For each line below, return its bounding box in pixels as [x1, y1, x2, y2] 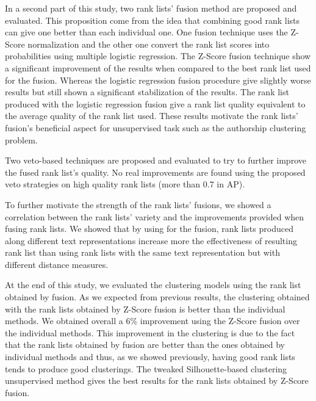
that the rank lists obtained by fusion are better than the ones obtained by [5, 338, 285, 351]
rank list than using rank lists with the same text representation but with [5, 246, 280, 259]
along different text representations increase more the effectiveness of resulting [5, 234, 297, 247]
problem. [5, 133, 38, 146]
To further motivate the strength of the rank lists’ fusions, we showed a [5, 198, 271, 211]
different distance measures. [5, 258, 109, 270]
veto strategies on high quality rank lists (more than [5, 178, 201, 190]
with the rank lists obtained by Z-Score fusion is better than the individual [5, 302, 285, 315]
